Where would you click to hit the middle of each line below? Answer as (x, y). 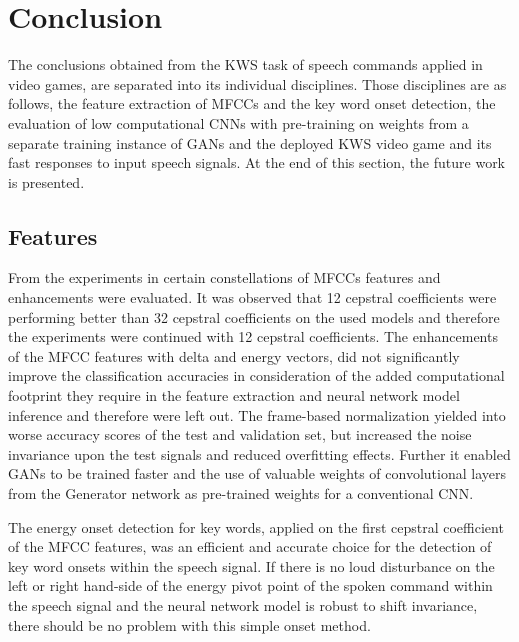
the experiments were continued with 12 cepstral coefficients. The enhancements (253, 336)
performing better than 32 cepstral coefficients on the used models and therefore (254, 316)
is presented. (46, 181)
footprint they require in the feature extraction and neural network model (234, 395)
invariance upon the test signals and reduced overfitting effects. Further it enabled (259, 453)
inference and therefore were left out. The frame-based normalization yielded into (257, 414)
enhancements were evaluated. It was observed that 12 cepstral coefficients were (252, 297)
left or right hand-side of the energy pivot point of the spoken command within (250, 585)
